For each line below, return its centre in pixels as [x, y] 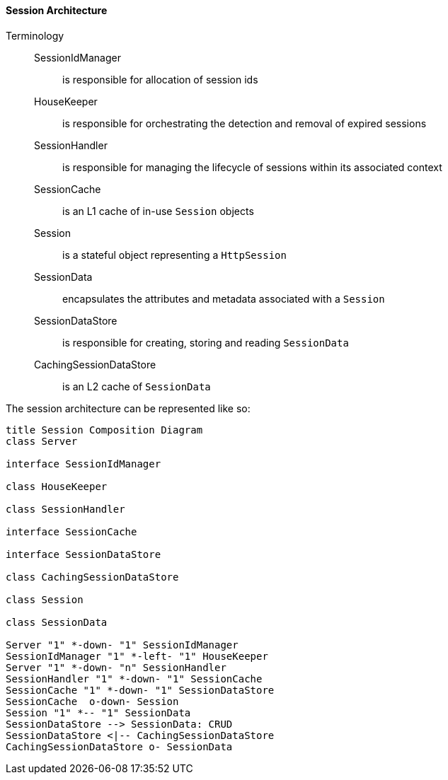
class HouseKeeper [57, 486]
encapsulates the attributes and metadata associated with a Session [224, 298]
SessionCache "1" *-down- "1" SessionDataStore [140, 690]
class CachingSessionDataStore [92, 577]
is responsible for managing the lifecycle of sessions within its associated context [252, 167]
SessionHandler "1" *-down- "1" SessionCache [134, 679]
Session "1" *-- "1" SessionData [98, 712]
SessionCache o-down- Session [92, 701]
